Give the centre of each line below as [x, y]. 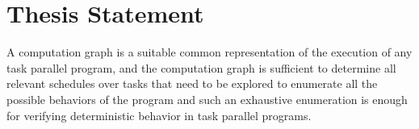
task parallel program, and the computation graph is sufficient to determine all [201, 67]
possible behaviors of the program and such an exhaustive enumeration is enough [207, 99]
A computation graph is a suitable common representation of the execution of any [209, 52]
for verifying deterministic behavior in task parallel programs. [159, 115]
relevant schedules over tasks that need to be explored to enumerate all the [192, 83]
